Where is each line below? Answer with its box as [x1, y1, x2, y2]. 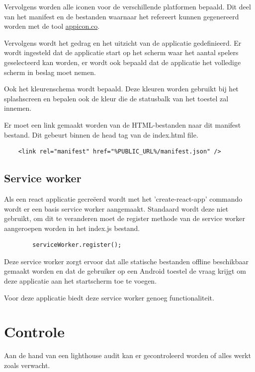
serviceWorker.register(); [32, 241, 122, 249]
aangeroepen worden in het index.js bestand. [4, 223, 140, 233]
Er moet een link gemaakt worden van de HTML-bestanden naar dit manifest [4, 119, 241, 130]
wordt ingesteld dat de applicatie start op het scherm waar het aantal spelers [4, 47, 239, 58]
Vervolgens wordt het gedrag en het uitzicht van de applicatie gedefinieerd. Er [4, 37, 242, 48]
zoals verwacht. [4, 360, 50, 370]
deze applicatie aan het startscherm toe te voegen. [4, 276, 157, 286]
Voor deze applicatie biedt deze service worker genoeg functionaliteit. [4, 292, 214, 302]
